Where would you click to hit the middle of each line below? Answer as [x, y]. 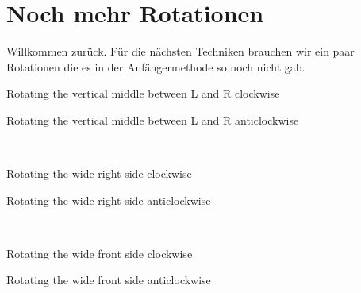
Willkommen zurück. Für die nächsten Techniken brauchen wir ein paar [180, 51]
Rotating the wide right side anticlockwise [109, 200]
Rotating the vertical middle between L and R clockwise [143, 93]
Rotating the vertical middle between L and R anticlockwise [153, 120]
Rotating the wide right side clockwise [99, 173]
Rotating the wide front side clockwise [100, 253]
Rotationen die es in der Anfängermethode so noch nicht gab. [156, 66]
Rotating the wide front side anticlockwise [109, 280]
